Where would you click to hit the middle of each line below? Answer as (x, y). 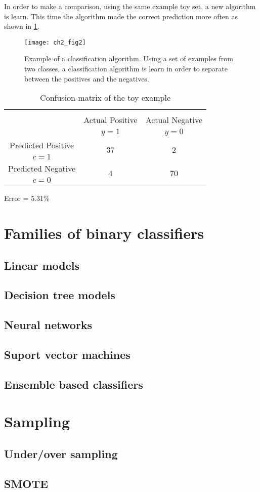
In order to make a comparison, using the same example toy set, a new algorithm (130, 6)
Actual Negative (174, 120)
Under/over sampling (61, 453)
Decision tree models (60, 295)
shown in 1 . (22, 26)
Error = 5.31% (27, 198)
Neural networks (48, 325)
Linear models (42, 265)
